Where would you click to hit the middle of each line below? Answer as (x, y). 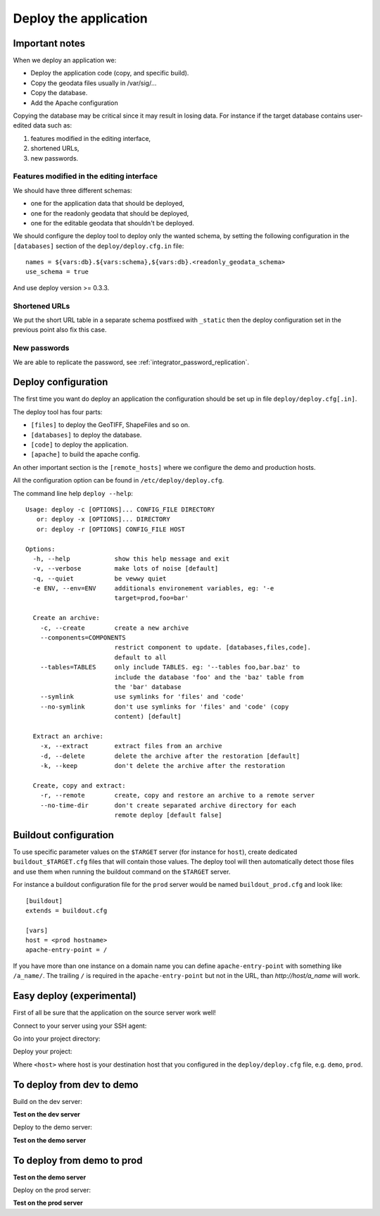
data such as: (52, 125)
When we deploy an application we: (65, 61)
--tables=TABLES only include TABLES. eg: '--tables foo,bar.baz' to (170, 667)
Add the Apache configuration (75, 103)
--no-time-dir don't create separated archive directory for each (168, 805)
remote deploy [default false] (168, 815)
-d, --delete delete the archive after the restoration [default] (170, 756)
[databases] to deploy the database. (86, 435)
